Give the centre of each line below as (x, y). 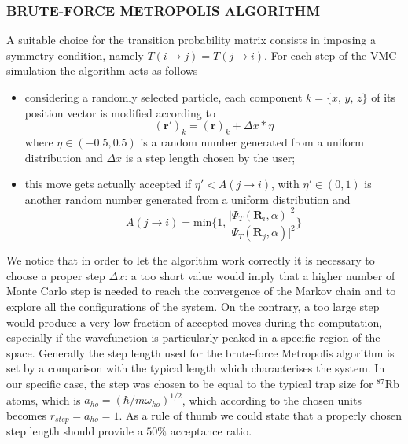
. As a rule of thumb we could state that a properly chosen (261, 414)
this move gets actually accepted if (108, 184)
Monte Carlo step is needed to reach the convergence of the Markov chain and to (201, 291)
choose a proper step (56, 275)
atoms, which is (44, 400)
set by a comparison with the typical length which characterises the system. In (196, 368)
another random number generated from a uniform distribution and (187, 199)
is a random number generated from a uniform (252, 141)
